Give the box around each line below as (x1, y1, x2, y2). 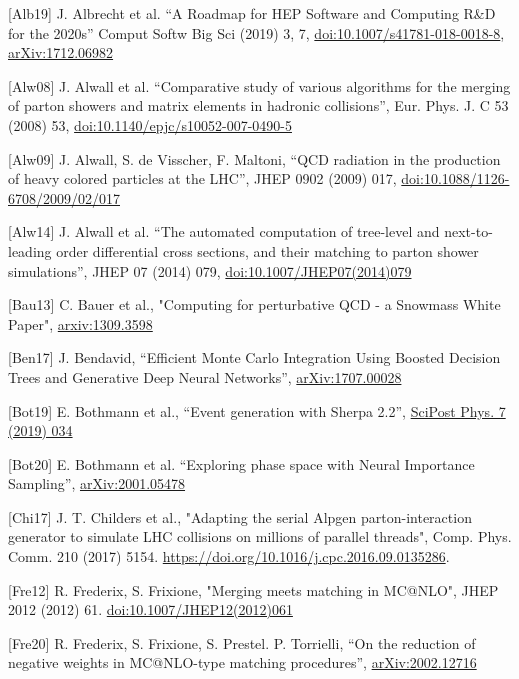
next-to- (444, 221, 493, 242)
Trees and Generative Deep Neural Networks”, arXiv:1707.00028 (8, 366, 402, 387)
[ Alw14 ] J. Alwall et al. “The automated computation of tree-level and (8, 221, 440, 242)
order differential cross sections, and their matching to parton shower (56, 240, 479, 261)
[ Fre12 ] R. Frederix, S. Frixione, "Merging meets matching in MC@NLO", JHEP (8, 579, 499, 600)
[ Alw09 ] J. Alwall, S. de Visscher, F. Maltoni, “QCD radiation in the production (8, 148, 501, 169)
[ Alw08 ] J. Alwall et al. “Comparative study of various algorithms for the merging (8, 75, 511, 96)
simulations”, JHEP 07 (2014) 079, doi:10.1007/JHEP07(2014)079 (8, 260, 412, 281)
